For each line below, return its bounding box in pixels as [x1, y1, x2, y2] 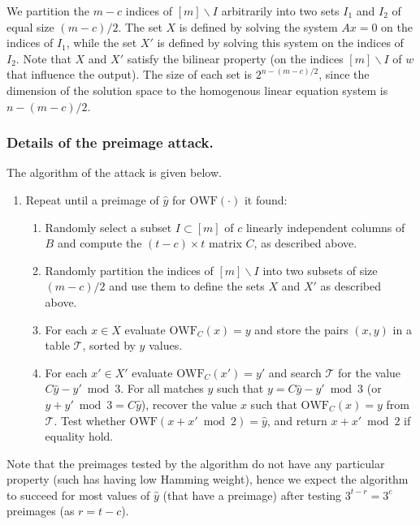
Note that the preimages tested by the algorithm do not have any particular [6, 454, 385, 471]
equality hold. [45, 428, 114, 445]
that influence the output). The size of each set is [6, 66, 252, 83]
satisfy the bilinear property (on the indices [127, 49, 344, 67]
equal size [6, 18, 54, 35]
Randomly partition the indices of [45, 261, 214, 278]
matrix [209, 235, 242, 252]
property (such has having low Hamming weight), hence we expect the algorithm [6, 471, 409, 488]
